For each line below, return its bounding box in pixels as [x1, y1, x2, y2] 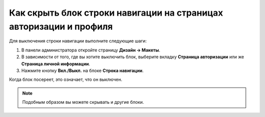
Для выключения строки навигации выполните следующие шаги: [9, 38, 147, 44]
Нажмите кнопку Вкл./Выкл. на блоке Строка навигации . [21, 68, 144, 73]
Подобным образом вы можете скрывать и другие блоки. [22, 99, 144, 105]
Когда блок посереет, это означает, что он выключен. [9, 76, 123, 83]
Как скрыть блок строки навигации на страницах [9, 7, 223, 18]
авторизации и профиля [9, 21, 113, 32]
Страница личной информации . [21, 61, 90, 67]
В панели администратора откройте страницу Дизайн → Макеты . [21, 47, 160, 53]
